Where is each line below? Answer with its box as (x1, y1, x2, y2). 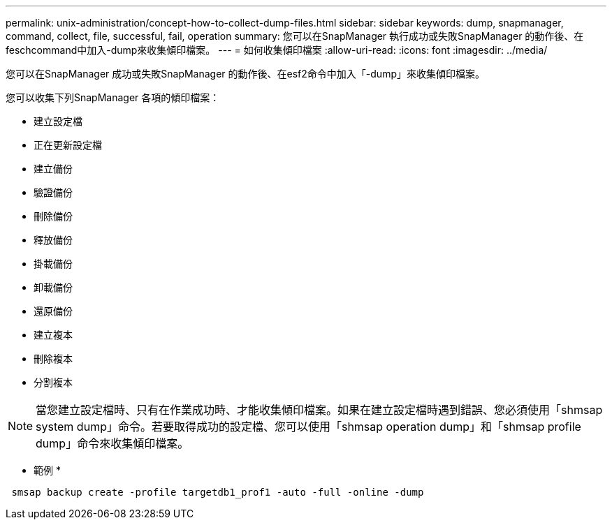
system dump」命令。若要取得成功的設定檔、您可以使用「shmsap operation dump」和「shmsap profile (36, 420, 581, 434)
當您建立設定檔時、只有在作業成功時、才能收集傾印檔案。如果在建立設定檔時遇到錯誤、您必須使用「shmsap (36, 403, 603, 417)
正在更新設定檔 (34, 139, 102, 151)
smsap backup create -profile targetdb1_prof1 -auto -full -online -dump (11, 487, 424, 498)
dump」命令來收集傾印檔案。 (36, 436, 189, 450)
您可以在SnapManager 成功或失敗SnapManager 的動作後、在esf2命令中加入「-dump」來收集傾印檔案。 (6, 68, 485, 80)
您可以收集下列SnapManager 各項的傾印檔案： (6, 91, 220, 103)
